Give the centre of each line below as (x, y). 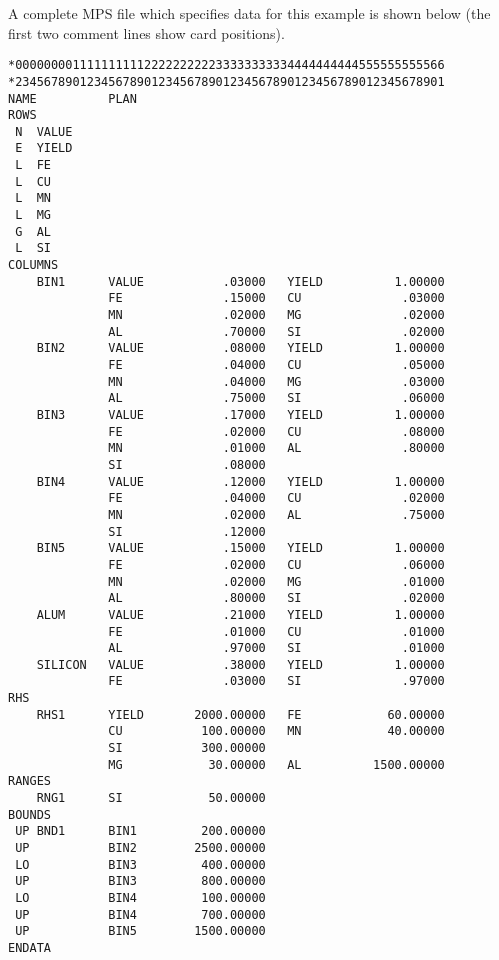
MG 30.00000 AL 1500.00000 (276, 764)
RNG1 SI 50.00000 (151, 798)
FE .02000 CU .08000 (276, 431)
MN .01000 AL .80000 (276, 448)
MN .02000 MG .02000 (276, 315)
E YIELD (44, 148)
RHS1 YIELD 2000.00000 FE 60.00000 (240, 714)
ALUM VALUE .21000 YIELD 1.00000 (240, 614)
